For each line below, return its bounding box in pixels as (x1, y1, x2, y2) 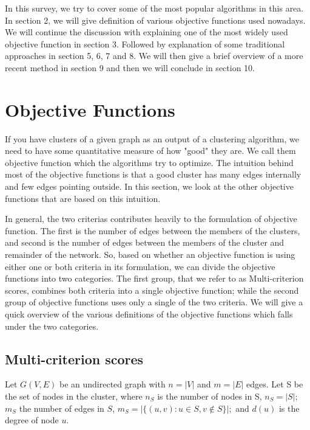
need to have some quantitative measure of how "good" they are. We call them (5, 144, 296, 157)
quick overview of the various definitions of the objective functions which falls (5, 308, 293, 320)
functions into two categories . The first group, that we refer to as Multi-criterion (5, 272, 304, 285)
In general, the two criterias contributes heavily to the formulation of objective (5, 212, 297, 225)
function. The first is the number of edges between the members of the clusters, (5, 224, 300, 237)
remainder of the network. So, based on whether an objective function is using (5, 248, 295, 261)
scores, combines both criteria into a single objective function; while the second (5, 283, 299, 296)
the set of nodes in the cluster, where (5, 389, 143, 402)
